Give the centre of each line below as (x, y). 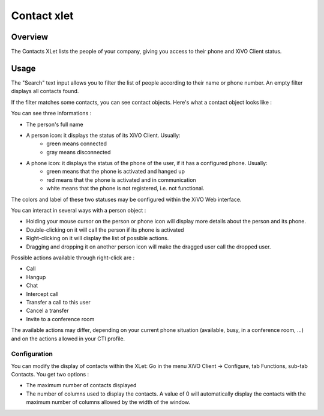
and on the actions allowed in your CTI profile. (68, 339)
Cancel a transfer (47, 311)
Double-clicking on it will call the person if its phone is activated (105, 230)
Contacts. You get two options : (50, 375)
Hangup (36, 277)
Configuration (32, 354)
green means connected (77, 143)
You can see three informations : (51, 113)
